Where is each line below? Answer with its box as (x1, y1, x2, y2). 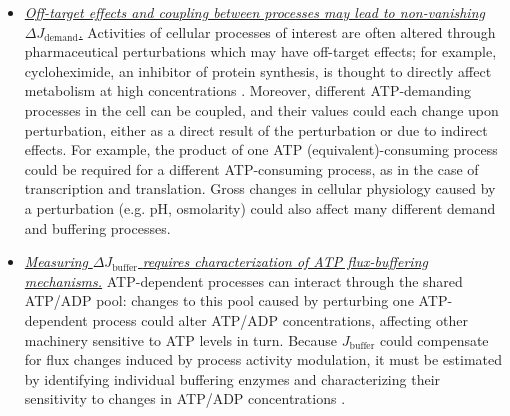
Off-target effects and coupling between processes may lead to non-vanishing (24, 2, 485, 22)
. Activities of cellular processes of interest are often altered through (78, 21, 496, 42)
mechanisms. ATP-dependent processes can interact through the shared (24, 270, 463, 291)
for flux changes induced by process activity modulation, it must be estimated (24, 349, 503, 370)
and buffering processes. (24, 217, 171, 238)
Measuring (24, 251, 88, 272)
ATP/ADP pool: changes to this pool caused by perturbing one (24, 290, 414, 311)
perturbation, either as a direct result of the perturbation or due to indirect (24, 119, 488, 140)
